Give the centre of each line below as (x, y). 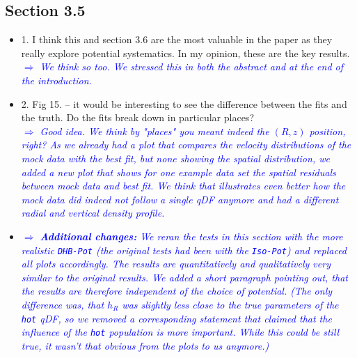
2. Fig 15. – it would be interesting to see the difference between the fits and (184, 103)
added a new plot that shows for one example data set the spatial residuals (178, 172)
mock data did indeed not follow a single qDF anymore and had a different (180, 199)
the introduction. (56, 80)
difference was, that (63, 304)
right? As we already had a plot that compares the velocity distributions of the (186, 145)
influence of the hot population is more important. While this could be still (180, 332)
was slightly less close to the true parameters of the (230, 304)
